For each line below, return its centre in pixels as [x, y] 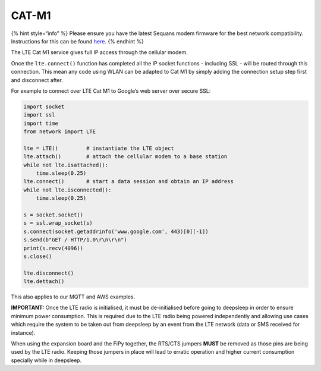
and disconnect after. [37, 80]
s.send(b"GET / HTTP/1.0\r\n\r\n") [75, 240]
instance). [23, 332]
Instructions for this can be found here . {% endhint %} [78, 41]
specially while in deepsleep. [46, 360]
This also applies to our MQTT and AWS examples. [73, 297]
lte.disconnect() [49, 273]
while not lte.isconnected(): [67, 190]
